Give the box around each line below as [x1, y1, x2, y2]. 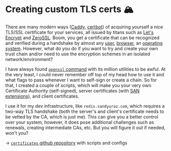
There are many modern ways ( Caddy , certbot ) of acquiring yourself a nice [5, 23, 163, 30]
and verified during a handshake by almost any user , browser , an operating [5, 40, 163, 46]
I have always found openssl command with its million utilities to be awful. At [5, 66, 166, 72]
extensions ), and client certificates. [5, 93, 80, 99]
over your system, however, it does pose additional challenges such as [5, 119, 154, 125]
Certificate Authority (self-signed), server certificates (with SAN [5, 87, 140, 94]
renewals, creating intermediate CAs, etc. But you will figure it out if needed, [5, 125, 166, 131]
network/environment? [5, 56, 53, 62]
